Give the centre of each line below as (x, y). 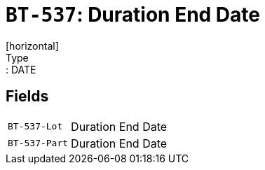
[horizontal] (32, 45)
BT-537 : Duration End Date (133, 15)
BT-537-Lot (35, 127)
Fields (27, 97)
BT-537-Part (38, 143)
